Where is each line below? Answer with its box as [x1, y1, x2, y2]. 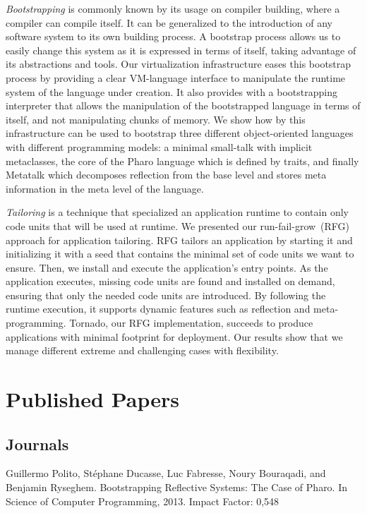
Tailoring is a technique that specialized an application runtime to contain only [6, 205, 349, 219]
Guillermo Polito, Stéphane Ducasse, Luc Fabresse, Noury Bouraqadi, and [6, 466, 326, 481]
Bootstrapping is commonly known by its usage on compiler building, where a [6, 1, 340, 16]
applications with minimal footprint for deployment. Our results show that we [6, 329, 343, 344]
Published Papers [6, 385, 179, 414]
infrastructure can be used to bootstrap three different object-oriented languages [6, 126, 354, 140]
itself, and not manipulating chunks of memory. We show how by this [6, 111, 306, 126]
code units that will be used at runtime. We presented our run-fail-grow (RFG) [6, 218, 350, 233]
